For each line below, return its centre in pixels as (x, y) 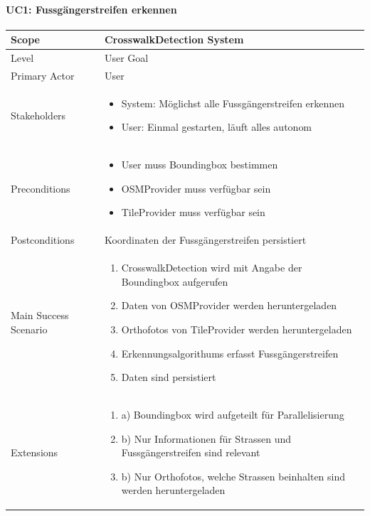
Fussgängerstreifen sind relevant (191, 452)
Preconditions (41, 188)
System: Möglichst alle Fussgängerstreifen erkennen (233, 103)
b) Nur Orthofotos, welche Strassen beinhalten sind (233, 476)
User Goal (126, 58)
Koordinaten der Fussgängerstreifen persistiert (205, 240)
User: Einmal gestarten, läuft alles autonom (217, 127)
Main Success (40, 315)
